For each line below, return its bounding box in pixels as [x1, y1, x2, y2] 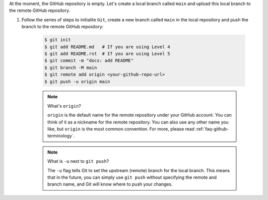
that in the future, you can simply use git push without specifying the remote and [47, 174, 217, 180]
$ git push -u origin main [44, 78, 110, 84]
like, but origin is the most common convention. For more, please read [47, 126, 195, 132]
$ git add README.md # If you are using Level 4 [44, 44, 171, 50]
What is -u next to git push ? [47, 158, 109, 164]
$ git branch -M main [44, 65, 97, 70]
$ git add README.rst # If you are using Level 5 [44, 51, 171, 57]
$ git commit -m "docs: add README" [44, 58, 134, 64]
